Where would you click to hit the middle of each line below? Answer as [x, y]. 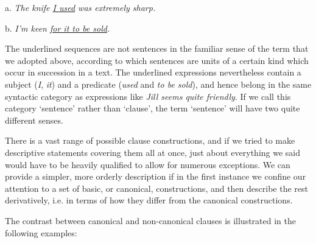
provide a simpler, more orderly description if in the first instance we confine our [156, 176]
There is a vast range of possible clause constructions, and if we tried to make [150, 140]
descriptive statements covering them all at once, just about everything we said [153, 152]
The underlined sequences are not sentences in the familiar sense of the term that [157, 48]
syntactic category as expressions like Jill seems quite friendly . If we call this [148, 96]
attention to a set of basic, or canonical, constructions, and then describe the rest [156, 188]
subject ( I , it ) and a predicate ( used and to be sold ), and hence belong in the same [158, 84]
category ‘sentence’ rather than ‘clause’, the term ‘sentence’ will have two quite [153, 108]
